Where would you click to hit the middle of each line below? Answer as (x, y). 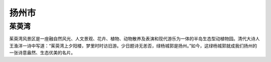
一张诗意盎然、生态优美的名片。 (42, 53)
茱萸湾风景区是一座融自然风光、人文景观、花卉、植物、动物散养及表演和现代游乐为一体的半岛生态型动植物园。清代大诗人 (134, 39)
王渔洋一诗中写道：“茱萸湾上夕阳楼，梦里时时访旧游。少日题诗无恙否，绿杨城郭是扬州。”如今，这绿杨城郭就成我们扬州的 (133, 46)
